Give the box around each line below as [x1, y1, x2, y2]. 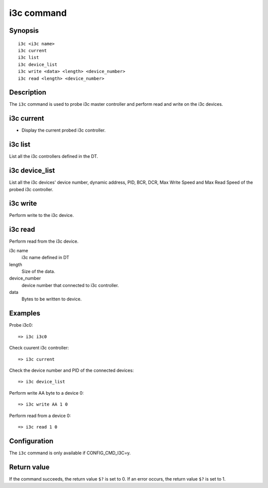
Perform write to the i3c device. [9, 212, 74, 218]
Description [9, 88, 47, 97]
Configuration [9, 437, 54, 445]
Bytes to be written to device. [21, 296, 82, 302]
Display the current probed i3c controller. [21, 127, 106, 134]
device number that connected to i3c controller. [21, 282, 119, 288]
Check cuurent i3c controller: [9, 345, 69, 351]
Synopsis [9, 26, 39, 35]
